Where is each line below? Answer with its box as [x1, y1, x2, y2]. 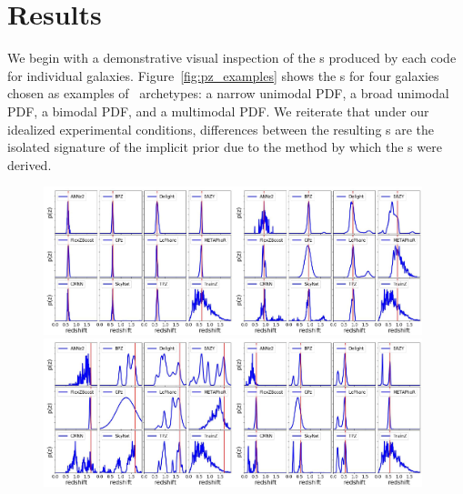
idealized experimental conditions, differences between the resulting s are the [7, 119, 435, 138]
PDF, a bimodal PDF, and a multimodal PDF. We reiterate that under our [7, 101, 429, 120]
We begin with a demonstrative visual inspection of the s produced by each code [7, 48, 457, 67]
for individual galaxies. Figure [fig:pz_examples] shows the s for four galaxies [7, 66, 439, 85]
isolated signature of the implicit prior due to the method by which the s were [7, 137, 442, 156]
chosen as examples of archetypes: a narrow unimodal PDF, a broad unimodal [7, 84, 449, 103]
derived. [7, 155, 52, 174]
